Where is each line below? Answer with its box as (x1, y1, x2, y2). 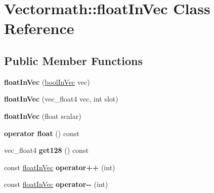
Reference (4, 18, 74, 39)
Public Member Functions (4, 52, 143, 68)
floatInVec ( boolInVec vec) (4, 76, 90, 87)
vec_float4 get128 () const (4, 145, 89, 155)
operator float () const (4, 127, 79, 138)
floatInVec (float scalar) (4, 110, 81, 121)
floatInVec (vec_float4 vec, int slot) (4, 93, 118, 104)
